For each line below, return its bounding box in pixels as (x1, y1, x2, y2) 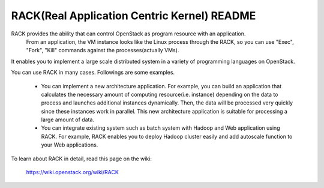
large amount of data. (41, 116, 95, 123)
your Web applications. (41, 141, 98, 148)
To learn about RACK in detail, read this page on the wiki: (11, 155, 152, 162)
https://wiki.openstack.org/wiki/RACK (26, 169, 119, 176)
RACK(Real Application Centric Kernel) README (11, 9, 256, 22)
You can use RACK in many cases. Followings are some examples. (11, 69, 175, 76)
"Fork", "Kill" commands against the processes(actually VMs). (26, 47, 179, 54)
